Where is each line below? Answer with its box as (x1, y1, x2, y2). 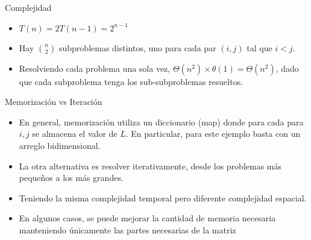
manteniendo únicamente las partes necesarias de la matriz (19, 223, 236, 236)
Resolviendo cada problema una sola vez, (19, 62, 171, 74)
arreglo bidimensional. (19, 139, 101, 151)
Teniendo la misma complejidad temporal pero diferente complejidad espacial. (19, 191, 307, 204)
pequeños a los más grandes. (19, 171, 124, 184)
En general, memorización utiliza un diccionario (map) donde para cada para (19, 115, 304, 128)
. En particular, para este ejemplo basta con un (125, 127, 301, 140)
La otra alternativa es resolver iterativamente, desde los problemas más (19, 159, 282, 172)
